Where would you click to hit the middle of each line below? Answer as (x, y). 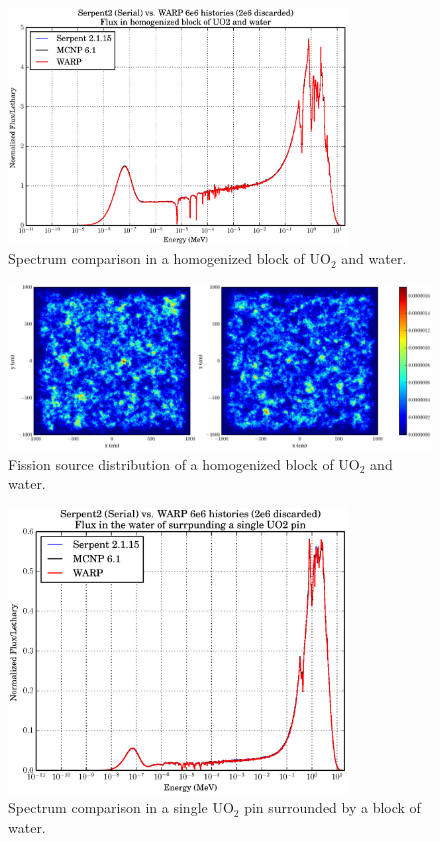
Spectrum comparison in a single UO (121, 807)
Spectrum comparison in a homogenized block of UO (169, 258)
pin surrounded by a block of (332, 807)
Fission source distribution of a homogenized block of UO (184, 463)
